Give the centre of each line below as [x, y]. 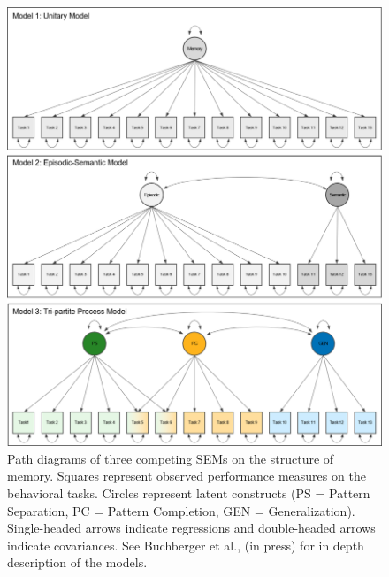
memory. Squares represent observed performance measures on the [187, 476]
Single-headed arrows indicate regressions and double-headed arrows [191, 528]
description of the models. [77, 562]
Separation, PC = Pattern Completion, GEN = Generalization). [181, 510]
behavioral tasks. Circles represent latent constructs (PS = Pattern [189, 493]
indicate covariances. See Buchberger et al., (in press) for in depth [186, 545]
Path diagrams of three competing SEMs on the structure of [171, 458]
